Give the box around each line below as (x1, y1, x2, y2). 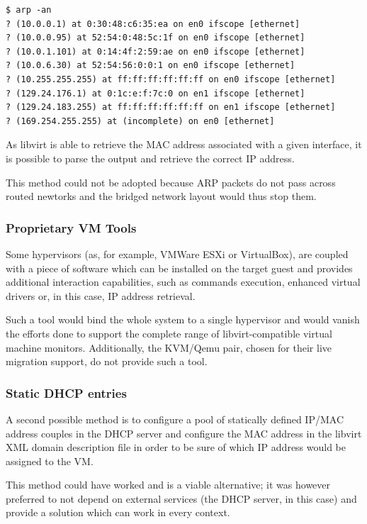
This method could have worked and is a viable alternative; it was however (6, 477, 331, 492)
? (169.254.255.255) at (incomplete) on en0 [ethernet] (6, 116, 275, 126)
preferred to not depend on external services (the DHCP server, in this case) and (6, 491, 357, 506)
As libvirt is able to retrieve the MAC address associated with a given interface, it (6, 137, 362, 152)
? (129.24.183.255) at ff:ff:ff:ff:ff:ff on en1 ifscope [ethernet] (6, 102, 336, 113)
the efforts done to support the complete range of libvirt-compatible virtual (6, 325, 332, 340)
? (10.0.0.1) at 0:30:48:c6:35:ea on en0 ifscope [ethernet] (6, 18, 300, 29)
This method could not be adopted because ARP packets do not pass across (6, 174, 336, 189)
